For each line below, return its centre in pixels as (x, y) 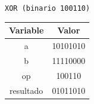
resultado (26, 90)
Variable (26, 30)
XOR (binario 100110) (48, 8)
